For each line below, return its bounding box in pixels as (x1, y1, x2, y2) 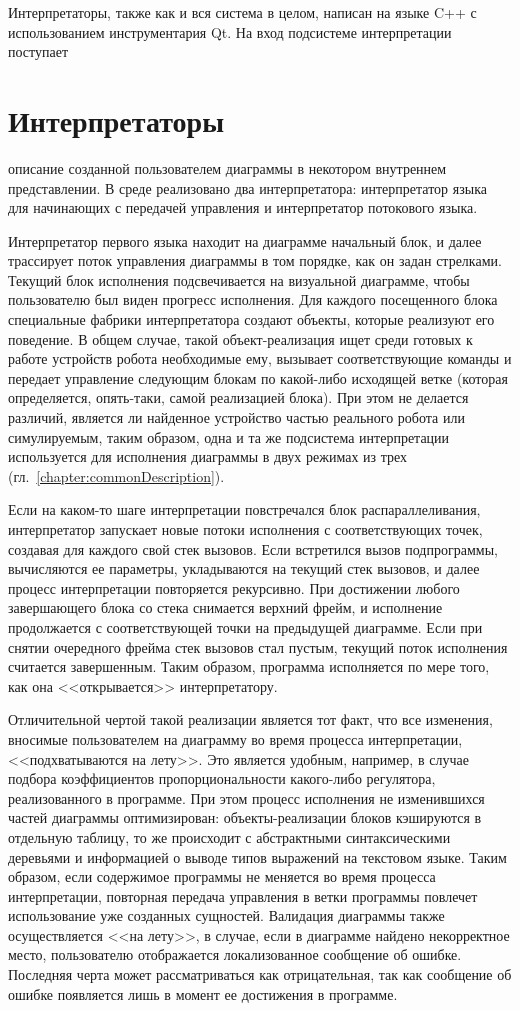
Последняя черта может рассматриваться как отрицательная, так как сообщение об (8, 964, 512, 985)
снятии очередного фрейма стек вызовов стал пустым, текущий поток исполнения (8, 636, 508, 657)
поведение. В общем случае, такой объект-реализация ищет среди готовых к (8, 328, 473, 349)
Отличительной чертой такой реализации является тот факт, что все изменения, (8, 709, 493, 730)
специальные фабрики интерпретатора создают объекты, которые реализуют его (8, 309, 495, 330)
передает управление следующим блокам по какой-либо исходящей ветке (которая (8, 367, 508, 388)
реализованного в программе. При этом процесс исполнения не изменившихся (8, 787, 485, 808)
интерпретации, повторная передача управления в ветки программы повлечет (8, 885, 478, 906)
